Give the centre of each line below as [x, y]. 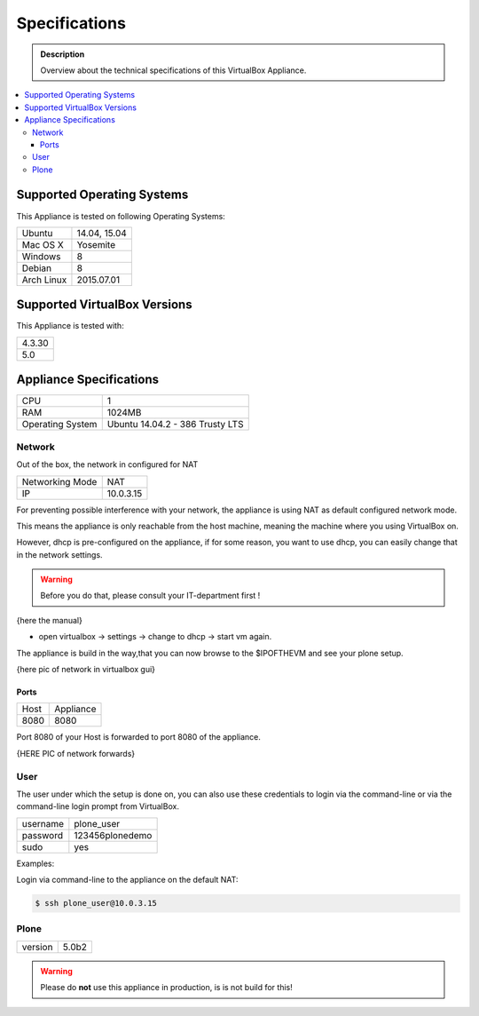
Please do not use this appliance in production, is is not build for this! [166, 988]
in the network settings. [59, 554]
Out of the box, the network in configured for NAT [107, 464]
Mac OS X [43, 244]
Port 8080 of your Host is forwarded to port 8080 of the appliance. [139, 737]
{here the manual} [50, 620]
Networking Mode [59, 481]
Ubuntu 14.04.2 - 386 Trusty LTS [175, 425]
